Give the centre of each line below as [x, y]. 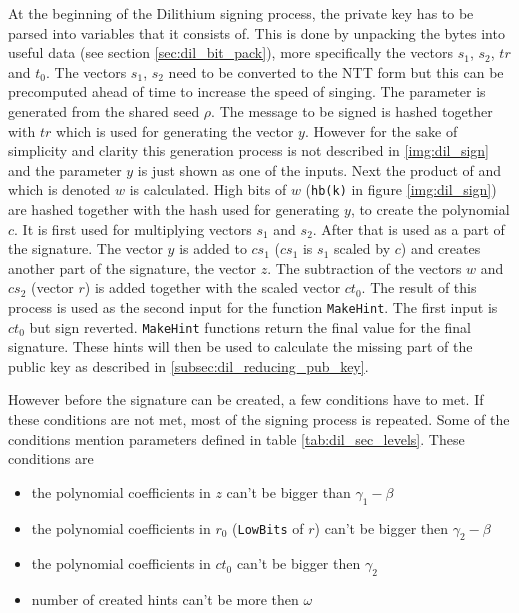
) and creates [440, 248]
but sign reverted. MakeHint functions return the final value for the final [250, 326]
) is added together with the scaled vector [212, 287]
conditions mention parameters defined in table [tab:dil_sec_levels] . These [236, 438]
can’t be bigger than [288, 491]
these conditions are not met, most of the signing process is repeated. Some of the [259, 419]
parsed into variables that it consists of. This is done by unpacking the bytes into [256, 32]
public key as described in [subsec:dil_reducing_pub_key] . [188, 365]
